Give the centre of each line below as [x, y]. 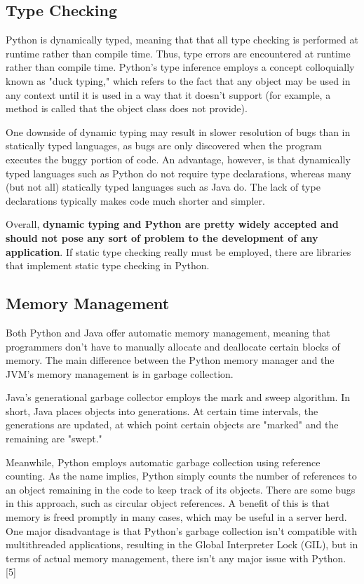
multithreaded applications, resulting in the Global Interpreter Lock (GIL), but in [182, 544]
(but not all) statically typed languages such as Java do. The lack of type [163, 187]
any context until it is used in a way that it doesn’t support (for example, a [168, 94]
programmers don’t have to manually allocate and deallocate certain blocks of [173, 346]
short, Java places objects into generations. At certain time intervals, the [162, 410]
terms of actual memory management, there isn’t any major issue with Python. [176, 558]
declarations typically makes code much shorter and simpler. [135, 200]
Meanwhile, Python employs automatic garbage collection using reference [163, 462]
